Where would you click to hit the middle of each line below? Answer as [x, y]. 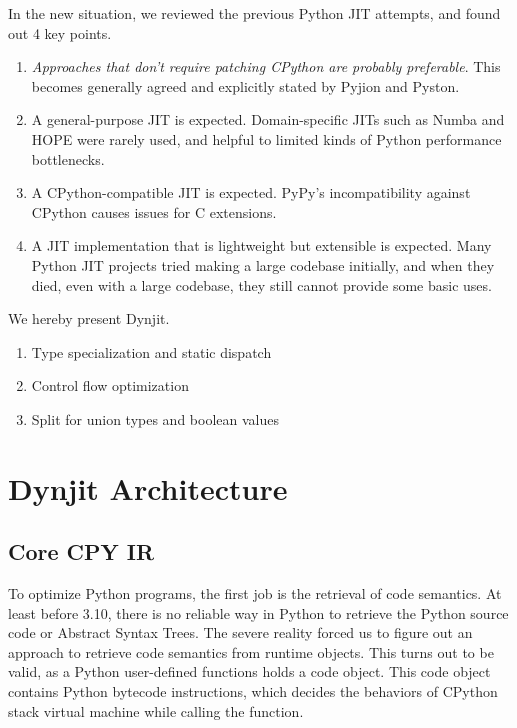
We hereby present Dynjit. [89, 318]
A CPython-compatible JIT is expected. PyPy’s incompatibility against [251, 192]
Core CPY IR [81, 551]
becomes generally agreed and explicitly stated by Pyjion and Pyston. [245, 85]
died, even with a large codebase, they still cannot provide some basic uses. [261, 284]
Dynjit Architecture [148, 487]
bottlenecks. [68, 158]
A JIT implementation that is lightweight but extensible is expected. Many [261, 245]
